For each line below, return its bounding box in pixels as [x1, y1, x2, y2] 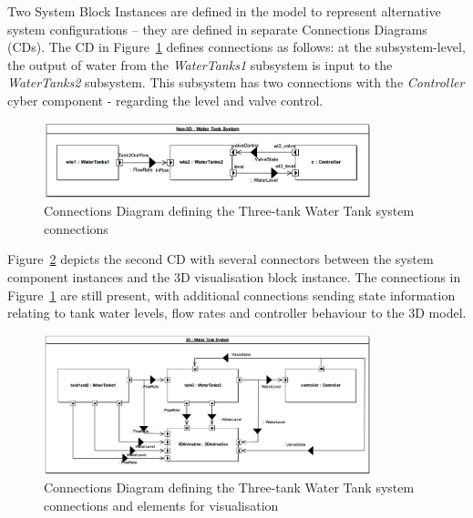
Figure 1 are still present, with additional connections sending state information [7, 285, 456, 304]
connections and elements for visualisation [44, 495, 279, 514]
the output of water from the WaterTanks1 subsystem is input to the [7, 55, 393, 74]
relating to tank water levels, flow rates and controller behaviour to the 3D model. [7, 303, 467, 322]
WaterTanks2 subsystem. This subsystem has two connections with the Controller [7, 73, 465, 92]
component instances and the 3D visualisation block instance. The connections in [7, 267, 461, 286]
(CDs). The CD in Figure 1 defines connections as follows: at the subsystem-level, [7, 37, 466, 56]
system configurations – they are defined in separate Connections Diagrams [7, 19, 427, 38]
